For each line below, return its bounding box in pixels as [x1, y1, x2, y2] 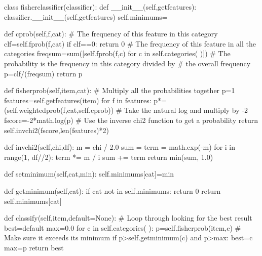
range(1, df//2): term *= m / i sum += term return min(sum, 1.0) [4, 151, 213, 162]
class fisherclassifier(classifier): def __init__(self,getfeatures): [4, 2, 197, 12]
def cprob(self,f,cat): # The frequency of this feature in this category [4, 28, 218, 39]
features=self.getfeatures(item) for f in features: [4, 95, 152, 105]
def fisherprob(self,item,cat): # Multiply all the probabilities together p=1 [4, 85, 235, 96]
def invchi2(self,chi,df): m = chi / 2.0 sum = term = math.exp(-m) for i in [4, 142, 236, 152]
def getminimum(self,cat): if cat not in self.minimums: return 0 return [4, 185, 221, 196]
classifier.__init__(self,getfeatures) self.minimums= [4, 11, 168, 22]
